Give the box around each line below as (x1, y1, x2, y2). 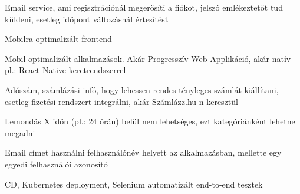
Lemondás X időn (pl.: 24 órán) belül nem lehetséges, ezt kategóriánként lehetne (5, 115, 295, 127)
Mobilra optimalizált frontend (5, 32, 112, 45)
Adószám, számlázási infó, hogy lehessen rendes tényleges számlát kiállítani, (5, 83, 279, 96)
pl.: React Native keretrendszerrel (5, 64, 126, 76)
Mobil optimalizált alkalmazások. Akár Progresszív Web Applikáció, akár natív (5, 52, 291, 64)
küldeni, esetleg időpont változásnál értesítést (5, 12, 169, 25)
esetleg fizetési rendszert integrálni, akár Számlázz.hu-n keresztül (5, 95, 238, 107)
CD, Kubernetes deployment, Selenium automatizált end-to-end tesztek (5, 177, 263, 190)
